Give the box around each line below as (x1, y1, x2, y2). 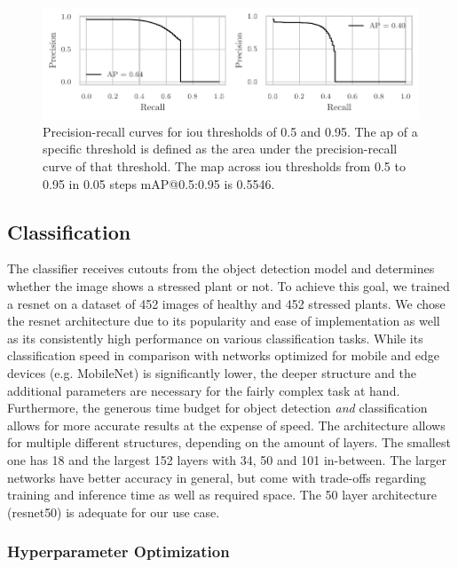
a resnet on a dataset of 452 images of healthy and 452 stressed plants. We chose (7, 294, 446, 312)
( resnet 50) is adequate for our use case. (7, 502, 220, 521)
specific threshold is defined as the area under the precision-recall (43, 139, 398, 158)
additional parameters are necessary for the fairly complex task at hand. (7, 381, 400, 399)
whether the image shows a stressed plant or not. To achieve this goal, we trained (7, 277, 450, 295)
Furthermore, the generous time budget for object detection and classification (7, 398, 428, 417)
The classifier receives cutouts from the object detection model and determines (7, 259, 435, 278)
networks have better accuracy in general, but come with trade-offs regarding (7, 468, 427, 486)
